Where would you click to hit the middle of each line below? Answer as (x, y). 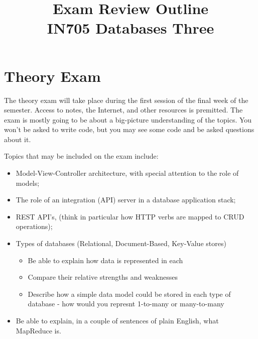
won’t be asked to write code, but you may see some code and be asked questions (129, 129)
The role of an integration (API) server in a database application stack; (126, 200)
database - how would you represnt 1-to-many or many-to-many (126, 304)
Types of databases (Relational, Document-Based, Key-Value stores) (121, 243)
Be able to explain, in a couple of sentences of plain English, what (117, 320)
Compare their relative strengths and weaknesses (103, 277)
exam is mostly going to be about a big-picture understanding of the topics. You (128, 119)
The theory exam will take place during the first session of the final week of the (126, 100)
